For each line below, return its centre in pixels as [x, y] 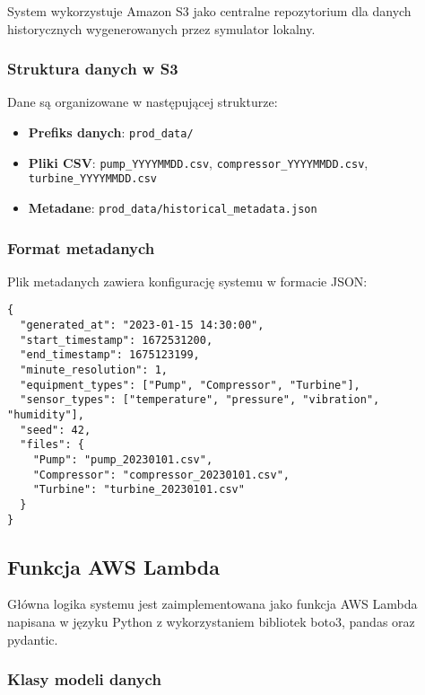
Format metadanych [81, 247]
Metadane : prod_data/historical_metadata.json [173, 207]
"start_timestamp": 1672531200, [117, 340]
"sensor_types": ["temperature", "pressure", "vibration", [200, 400]
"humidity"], [46, 415]
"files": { [52, 445]
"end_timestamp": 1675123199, [110, 355]
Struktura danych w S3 [93, 69]
